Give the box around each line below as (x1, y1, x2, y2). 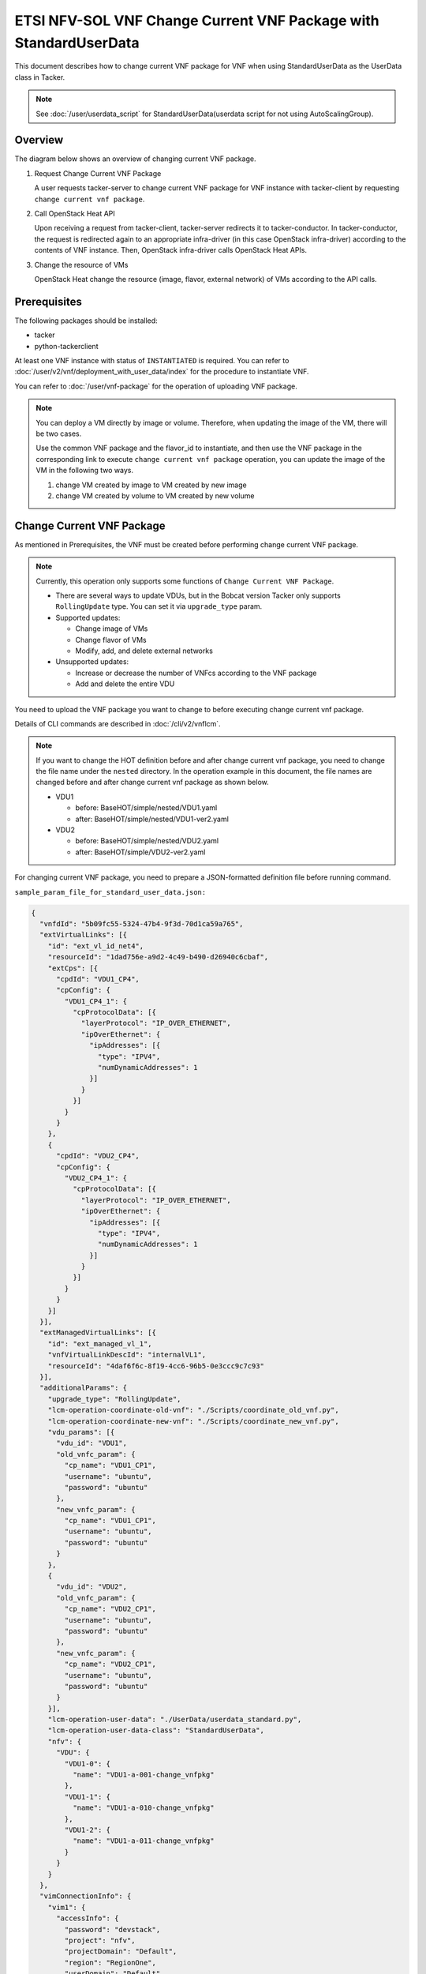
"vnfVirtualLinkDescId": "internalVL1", (47, 1350, 207, 1360)
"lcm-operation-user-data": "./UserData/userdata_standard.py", (47, 1715, 302, 1724)
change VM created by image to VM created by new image (55, 480, 248, 490)
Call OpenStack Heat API (34, 208, 116, 218)
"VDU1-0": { (64, 1759, 110, 1768)
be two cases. (35, 429, 82, 438)
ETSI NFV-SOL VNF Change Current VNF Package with (14, 12, 380, 29)
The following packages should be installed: (14, 316, 158, 325)
